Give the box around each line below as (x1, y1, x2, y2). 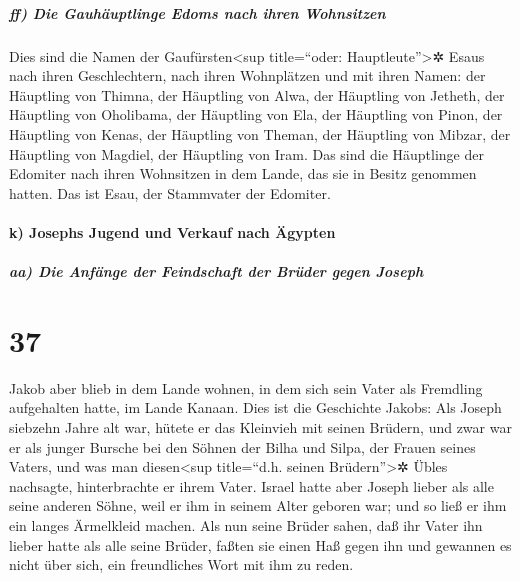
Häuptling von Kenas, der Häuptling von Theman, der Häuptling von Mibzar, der (9, 123, 511, 144)
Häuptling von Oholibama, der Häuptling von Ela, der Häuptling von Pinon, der (9, 104, 503, 125)
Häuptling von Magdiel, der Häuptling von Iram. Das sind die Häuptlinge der (9, 143, 484, 164)
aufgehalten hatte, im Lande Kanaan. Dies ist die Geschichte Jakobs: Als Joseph (9, 397, 502, 418)
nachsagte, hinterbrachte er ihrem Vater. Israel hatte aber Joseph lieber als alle (9, 475, 494, 496)
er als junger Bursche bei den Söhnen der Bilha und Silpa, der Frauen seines (9, 436, 476, 457)
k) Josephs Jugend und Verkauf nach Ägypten (9, 221, 336, 242)
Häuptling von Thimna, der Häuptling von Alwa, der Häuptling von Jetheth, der (9, 84, 505, 105)
